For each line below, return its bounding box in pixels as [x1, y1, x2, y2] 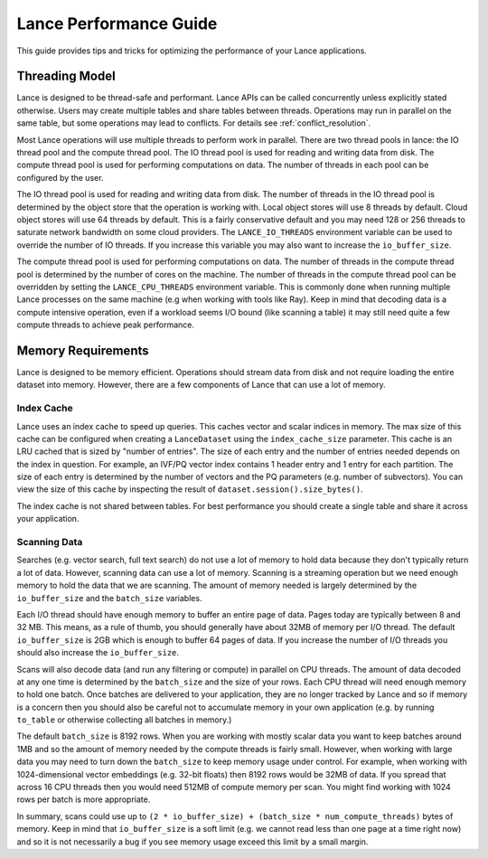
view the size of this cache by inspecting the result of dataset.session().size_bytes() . [16, 484, 363, 495]
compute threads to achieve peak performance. [16, 319, 194, 330]
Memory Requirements [16, 343, 149, 358]
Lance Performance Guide [16, 14, 218, 33]
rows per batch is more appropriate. [16, 794, 151, 805]
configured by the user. [16, 172, 104, 183]
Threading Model [16, 69, 117, 84]
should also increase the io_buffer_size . [16, 647, 180, 658]
